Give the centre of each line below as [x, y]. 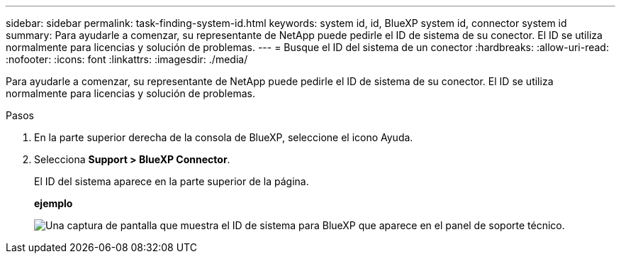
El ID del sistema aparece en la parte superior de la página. [172, 181]
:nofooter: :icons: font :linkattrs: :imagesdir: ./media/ [127, 59]
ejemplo [54, 203]
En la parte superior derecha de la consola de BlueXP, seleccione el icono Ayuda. [224, 137]
